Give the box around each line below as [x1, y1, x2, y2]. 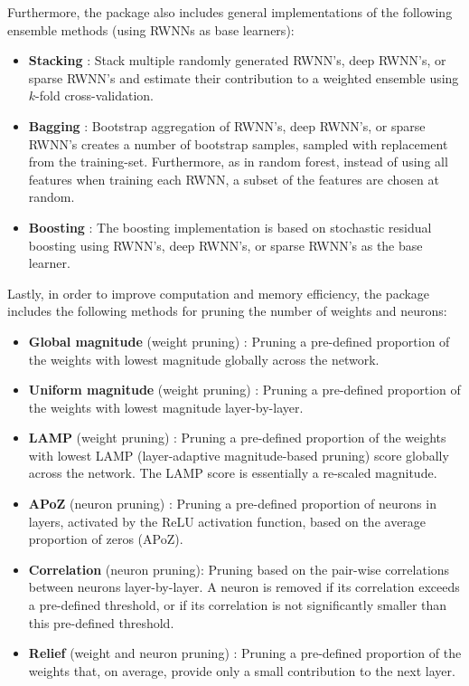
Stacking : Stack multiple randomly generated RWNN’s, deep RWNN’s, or [28, 51, 446, 70]
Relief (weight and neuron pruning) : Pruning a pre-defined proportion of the [28, 643, 462, 662]
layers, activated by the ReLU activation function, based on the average [28, 511, 427, 530]
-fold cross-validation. [35, 86, 154, 105]
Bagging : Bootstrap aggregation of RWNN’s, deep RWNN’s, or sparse [28, 116, 426, 135]
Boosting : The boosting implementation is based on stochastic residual [28, 217, 432, 236]
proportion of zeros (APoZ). [28, 529, 183, 548]
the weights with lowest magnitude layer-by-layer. [28, 397, 304, 416]
